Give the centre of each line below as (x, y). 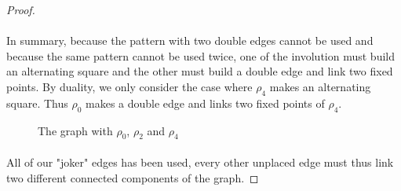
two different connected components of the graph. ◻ (133, 177)
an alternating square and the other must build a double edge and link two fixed (200, 71)
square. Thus (37, 103)
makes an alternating (320, 86)
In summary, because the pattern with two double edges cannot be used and (190, 40)
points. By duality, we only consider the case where (129, 86)
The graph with (75, 130)
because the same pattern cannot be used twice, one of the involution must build (200, 55)
